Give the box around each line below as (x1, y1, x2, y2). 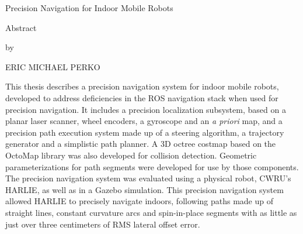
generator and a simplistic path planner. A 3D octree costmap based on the (5, 137, 276, 150)
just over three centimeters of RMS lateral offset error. (5, 218, 200, 230)
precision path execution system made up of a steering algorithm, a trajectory (5, 126, 284, 138)
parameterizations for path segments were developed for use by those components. (5, 160, 299, 173)
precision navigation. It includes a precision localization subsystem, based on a (5, 103, 286, 115)
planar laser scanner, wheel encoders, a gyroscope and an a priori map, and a (5, 115, 283, 127)
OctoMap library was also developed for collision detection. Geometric (5, 149, 257, 161)
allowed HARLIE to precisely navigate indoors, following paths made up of (5, 195, 274, 207)
